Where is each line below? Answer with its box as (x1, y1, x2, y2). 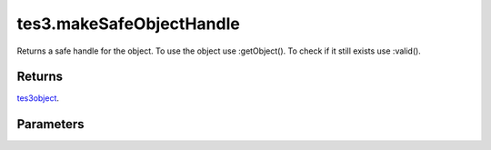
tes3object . (16, 93, 59, 104)
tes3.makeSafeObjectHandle (16, 14, 240, 34)
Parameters (16, 116, 85, 132)
